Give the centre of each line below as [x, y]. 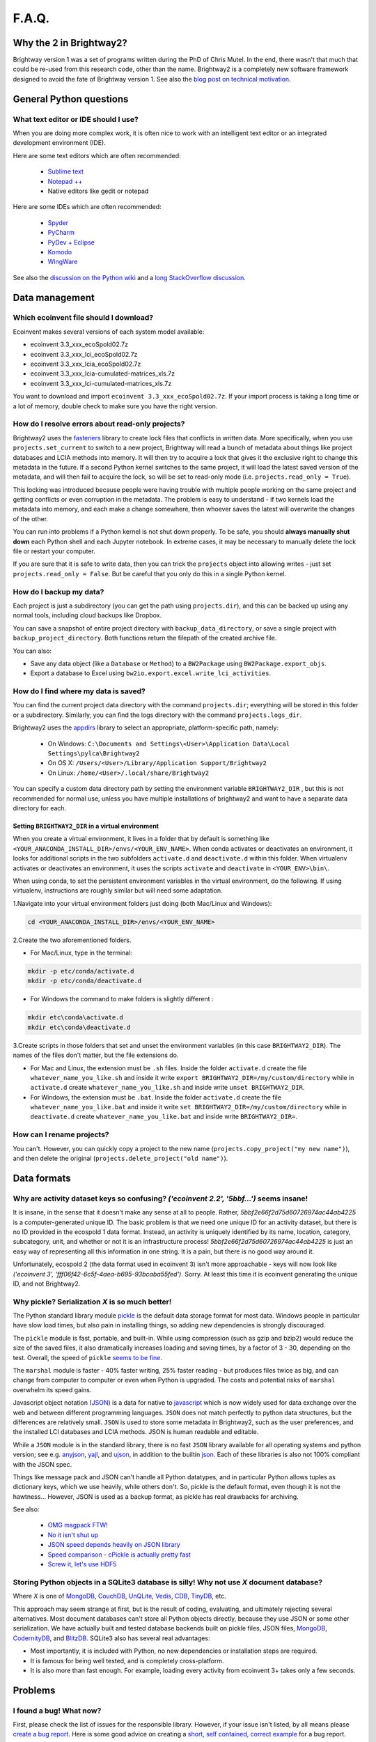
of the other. [31, 518]
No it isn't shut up [73, 1535]
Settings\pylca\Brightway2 [94, 753]
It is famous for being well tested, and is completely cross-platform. [127, 1660]
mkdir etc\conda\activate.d [75, 1018]
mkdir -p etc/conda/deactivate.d [85, 981]
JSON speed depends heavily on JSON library [114, 1545]
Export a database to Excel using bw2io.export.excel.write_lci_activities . [151, 673]
